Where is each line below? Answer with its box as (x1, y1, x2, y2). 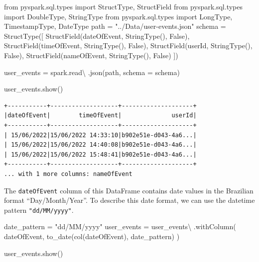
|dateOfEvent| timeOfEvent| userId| (4, 112, 197, 119)
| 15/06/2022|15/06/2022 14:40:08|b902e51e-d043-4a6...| (4, 141, 197, 149)
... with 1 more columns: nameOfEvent (4, 170, 132, 177)
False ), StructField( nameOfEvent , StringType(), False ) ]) (4, 50, 178, 60)
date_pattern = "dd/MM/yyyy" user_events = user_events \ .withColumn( (4, 221, 236, 232)
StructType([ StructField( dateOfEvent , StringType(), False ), (4, 30, 190, 41)
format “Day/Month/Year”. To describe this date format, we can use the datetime (4, 195, 255, 205)
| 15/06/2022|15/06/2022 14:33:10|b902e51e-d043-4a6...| (4, 131, 197, 139)
